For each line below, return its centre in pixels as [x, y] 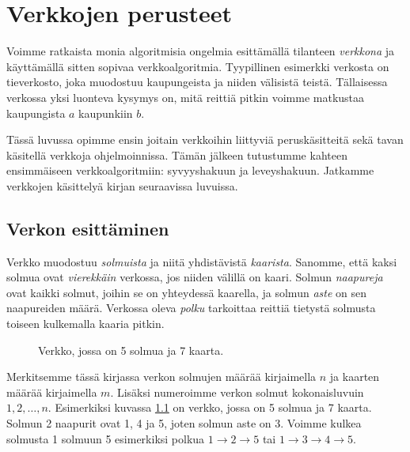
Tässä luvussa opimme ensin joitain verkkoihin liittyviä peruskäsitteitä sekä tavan [205, 139]
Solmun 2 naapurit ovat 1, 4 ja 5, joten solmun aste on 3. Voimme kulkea [184, 423]
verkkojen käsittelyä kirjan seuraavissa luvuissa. [122, 185]
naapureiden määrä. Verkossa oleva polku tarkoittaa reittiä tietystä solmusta [191, 308]
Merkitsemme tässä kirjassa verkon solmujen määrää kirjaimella [161, 377]
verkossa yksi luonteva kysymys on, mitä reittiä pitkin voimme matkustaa [186, 97]
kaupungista [36, 113]
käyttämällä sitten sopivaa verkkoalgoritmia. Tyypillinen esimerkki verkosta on [198, 66]
